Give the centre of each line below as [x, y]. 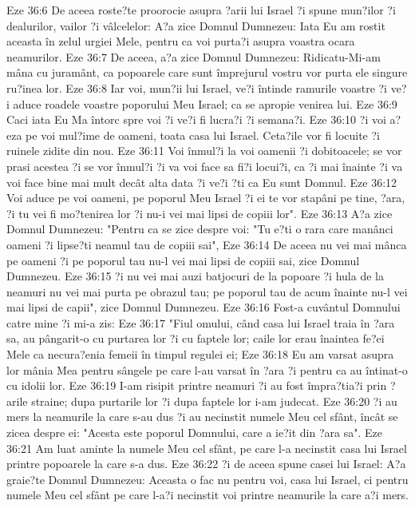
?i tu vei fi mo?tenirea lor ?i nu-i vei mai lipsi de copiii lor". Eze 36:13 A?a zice [200, 213]
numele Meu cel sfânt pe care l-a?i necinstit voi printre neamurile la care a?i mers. [208, 495]
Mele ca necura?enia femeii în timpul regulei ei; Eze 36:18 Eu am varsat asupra [200, 354]
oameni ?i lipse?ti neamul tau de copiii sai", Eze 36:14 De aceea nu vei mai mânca [207, 244]
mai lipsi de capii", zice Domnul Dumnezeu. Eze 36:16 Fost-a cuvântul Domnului [204, 307]
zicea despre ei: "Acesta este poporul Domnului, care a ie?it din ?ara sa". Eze [194, 433]
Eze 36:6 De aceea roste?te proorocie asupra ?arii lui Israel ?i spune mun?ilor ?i [201, 10]
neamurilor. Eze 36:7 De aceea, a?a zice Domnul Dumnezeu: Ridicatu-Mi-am [194, 56]
